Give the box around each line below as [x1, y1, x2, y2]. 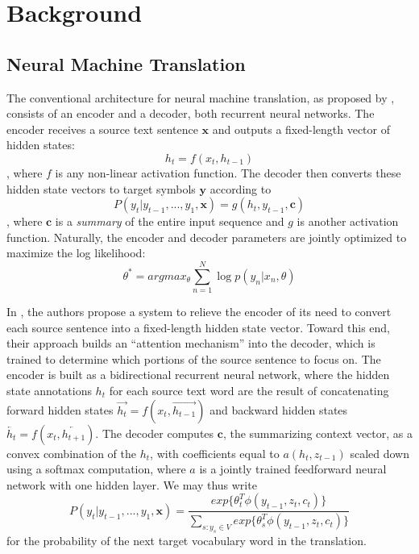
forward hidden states [6, 401, 114, 418]
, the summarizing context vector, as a [222, 424, 413, 441]
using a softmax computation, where [6, 460, 186, 477]
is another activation [297, 213, 399, 230]
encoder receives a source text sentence [6, 120, 198, 137]
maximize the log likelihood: [6, 244, 146, 261]
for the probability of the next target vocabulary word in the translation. [6, 532, 367, 549]
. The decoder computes [95, 424, 214, 441]
